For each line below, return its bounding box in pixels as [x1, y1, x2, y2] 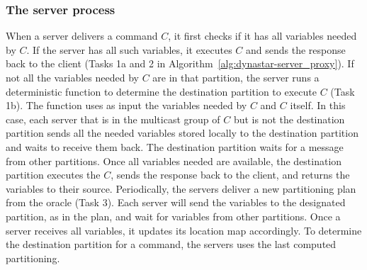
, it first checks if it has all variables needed [168, 28, 357, 43]
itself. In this [290, 98, 346, 113]
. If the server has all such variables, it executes [26, 42, 232, 57]
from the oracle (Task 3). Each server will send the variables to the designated [6, 195, 346, 210]
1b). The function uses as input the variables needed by [6, 98, 247, 113]
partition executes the [6, 167, 101, 182]
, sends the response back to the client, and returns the [111, 167, 350, 182]
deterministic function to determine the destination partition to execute [6, 84, 317, 99]
